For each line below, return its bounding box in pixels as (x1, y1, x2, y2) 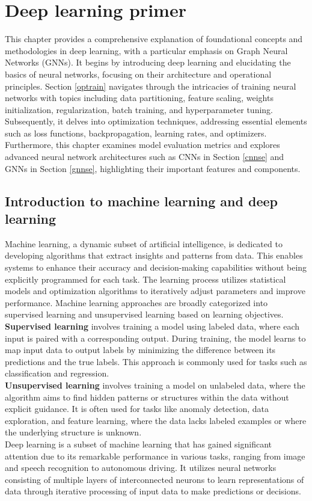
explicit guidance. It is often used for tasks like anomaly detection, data (5, 402, 269, 415)
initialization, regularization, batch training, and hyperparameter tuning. (5, 103, 274, 115)
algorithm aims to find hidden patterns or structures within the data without (5, 390, 289, 403)
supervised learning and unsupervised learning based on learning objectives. (5, 308, 284, 321)
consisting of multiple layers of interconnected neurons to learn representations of (5, 473, 304, 485)
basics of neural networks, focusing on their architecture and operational (5, 67, 272, 80)
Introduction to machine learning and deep (5, 191, 278, 210)
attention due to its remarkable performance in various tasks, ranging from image (5, 449, 305, 462)
